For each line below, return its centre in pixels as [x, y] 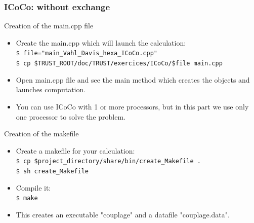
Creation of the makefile [41, 134]
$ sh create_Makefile [52, 171]
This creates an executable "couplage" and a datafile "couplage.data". [123, 214]
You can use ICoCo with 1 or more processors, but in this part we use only [132, 106]
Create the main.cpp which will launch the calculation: [101, 42]
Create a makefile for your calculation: [75, 150]
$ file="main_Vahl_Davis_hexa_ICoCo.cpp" [87, 53]
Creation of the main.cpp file [49, 26]
